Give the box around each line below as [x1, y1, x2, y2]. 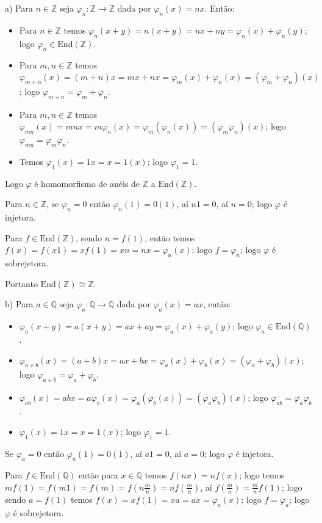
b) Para [5, 298, 34, 310]
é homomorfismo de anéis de [34, 177, 140, 189]
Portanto [5, 277, 38, 290]
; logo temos [239, 469, 285, 481]
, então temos [145, 231, 195, 244]
